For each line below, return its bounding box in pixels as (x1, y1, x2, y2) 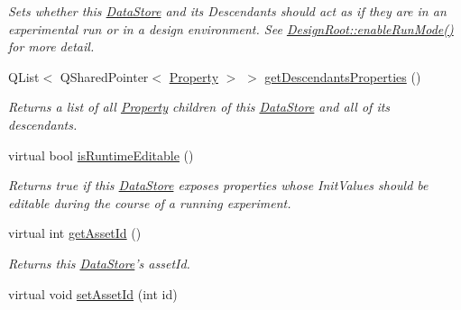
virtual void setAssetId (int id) (8, 284, 178, 303)
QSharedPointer (60, 67, 149, 86)
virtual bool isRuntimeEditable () (8, 145, 194, 164)
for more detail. (8, 37, 95, 56)
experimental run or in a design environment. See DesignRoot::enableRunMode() (8, 19, 454, 38)
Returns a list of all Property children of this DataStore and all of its (8, 97, 391, 116)
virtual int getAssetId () (8, 223, 142, 242)
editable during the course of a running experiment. (8, 193, 291, 212)
